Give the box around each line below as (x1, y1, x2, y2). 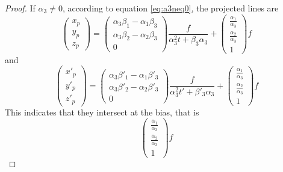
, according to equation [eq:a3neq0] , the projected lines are (62, 2, 279, 14)
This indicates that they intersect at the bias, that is (5, 105, 199, 118)
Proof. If (5, 2, 36, 14)
